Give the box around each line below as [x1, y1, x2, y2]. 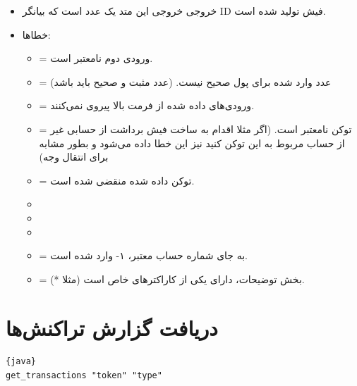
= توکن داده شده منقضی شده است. [39, 173, 195, 187]
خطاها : [22, 27, 51, 42]
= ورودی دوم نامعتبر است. [39, 51, 153, 66]
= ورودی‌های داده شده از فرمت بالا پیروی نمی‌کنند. [39, 98, 255, 113]
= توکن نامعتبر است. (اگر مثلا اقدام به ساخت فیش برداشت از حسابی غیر [39, 121, 352, 136]
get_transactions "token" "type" [6, 371, 162, 381]
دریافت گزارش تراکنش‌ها [6, 313, 218, 342]
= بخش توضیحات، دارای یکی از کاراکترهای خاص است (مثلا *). [39, 271, 305, 286]
